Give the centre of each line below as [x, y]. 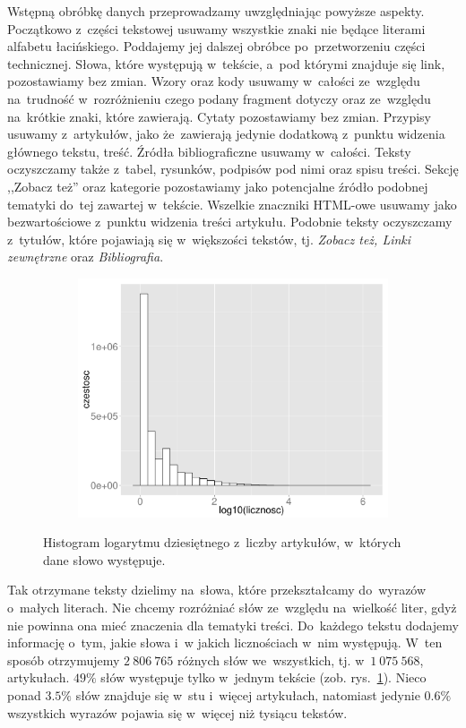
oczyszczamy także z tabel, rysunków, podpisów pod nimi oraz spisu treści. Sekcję [233, 169]
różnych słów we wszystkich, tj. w [271, 659]
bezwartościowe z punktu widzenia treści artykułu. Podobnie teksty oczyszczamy [230, 222]
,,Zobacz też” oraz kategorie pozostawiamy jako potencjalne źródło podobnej [218, 186]
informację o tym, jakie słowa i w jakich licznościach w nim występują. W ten [225, 642]
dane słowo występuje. [104, 559]
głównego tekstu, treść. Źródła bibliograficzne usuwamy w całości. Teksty [209, 151]
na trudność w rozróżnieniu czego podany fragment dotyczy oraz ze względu [219, 98]
